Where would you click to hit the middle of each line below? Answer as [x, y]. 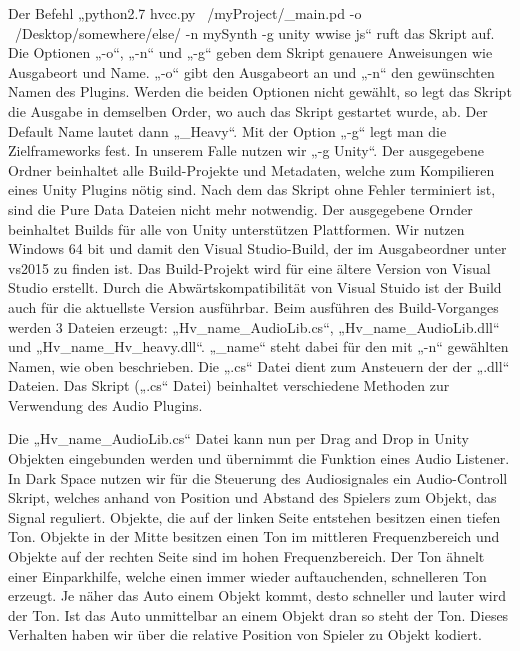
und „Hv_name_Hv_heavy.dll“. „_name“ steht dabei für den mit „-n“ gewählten [258, 346]
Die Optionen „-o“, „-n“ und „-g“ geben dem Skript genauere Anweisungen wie [250, 52]
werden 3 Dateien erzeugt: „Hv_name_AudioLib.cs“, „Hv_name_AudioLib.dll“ [254, 326]
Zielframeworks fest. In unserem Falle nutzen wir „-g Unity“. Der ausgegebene [246, 150]
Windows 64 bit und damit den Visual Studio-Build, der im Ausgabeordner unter [257, 248]
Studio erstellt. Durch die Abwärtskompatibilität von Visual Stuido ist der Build [255, 287]
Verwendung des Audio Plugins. [105, 404]
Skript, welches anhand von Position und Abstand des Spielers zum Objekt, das [252, 497]
